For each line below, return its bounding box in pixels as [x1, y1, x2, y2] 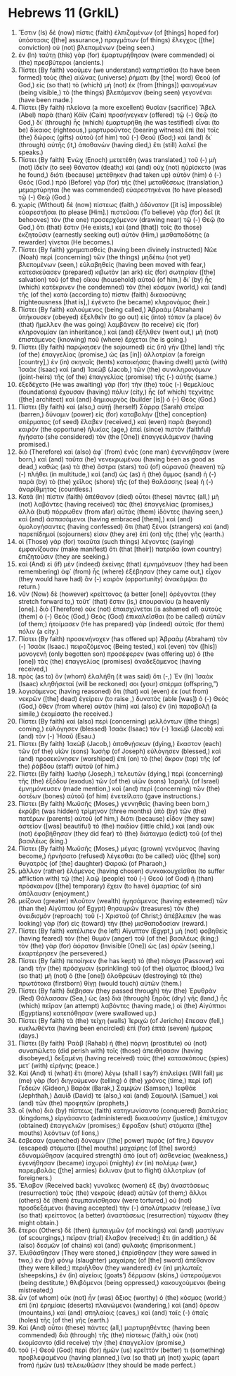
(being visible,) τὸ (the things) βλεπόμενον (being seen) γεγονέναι [18, 88, 213, 97]
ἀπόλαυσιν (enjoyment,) [18, 889, 90, 898]
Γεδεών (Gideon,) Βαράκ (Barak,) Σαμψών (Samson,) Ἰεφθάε [18, 1084, 197, 1092]
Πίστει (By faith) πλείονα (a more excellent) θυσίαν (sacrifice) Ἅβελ [18, 103, 216, 111]
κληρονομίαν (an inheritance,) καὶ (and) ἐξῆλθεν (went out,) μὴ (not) [18, 328, 218, 336]
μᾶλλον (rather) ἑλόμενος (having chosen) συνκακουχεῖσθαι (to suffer [18, 867, 225, 875]
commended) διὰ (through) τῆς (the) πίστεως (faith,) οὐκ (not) [18, 1330, 199, 1339]
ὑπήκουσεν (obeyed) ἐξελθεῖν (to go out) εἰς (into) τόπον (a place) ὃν [18, 312, 222, 321]
